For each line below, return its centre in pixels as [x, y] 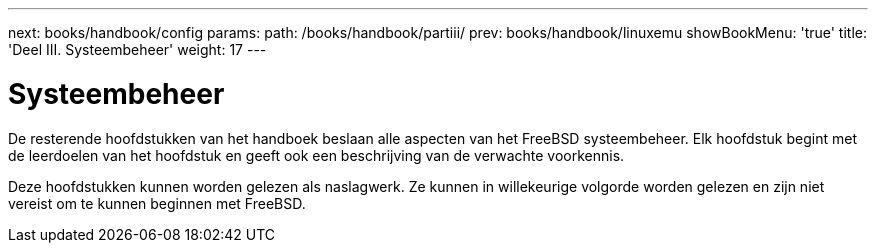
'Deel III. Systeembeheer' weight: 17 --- [137, 49]
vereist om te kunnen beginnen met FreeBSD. [157, 203]
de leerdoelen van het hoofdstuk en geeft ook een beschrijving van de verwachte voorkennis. [316, 155]
